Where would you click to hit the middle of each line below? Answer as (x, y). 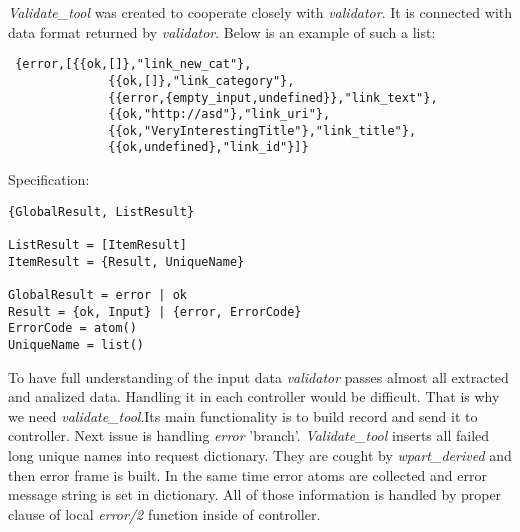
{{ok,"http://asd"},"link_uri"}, (219, 114)
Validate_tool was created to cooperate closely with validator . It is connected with (260, 12)
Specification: (49, 179)
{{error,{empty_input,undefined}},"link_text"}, (273, 97)
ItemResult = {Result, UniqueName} (126, 261)
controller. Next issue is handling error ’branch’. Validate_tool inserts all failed (249, 435)
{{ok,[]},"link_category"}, (201, 80)
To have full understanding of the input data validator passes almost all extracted (258, 376)
